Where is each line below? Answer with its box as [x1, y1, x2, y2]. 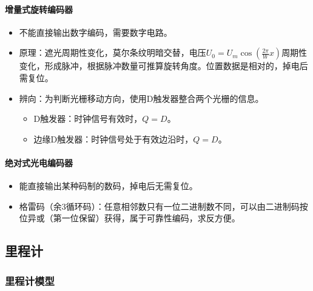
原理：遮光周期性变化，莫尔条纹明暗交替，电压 [19, 46, 206, 59]
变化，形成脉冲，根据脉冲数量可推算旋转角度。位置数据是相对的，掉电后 [19, 59, 308, 72]
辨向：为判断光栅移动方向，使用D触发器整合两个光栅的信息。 [19, 92, 264, 104]
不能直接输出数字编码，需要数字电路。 [19, 25, 172, 38]
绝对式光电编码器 [5, 156, 73, 169]
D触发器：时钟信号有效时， [33, 112, 143, 125]
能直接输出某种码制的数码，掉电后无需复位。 [19, 179, 198, 192]
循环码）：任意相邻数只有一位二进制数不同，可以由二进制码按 [66, 199, 308, 212]
